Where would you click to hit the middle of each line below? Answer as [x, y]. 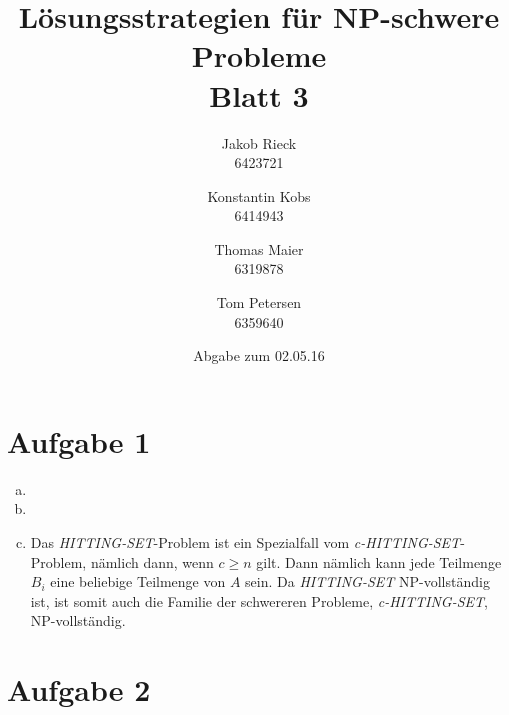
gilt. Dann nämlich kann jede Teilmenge [379, 561]
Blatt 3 [259, 94]
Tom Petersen [259, 302]
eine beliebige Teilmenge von [138, 581]
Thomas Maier [259, 248]
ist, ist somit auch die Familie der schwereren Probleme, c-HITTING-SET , [259, 600]
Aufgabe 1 [79, 440]
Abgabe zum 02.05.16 [259, 355]
